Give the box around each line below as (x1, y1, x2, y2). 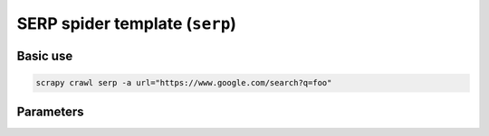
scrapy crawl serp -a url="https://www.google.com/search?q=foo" (35, 77, 332, 88)
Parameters (16, 104, 84, 119)
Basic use (16, 48, 73, 63)
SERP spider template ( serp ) (16, 14, 237, 33)
